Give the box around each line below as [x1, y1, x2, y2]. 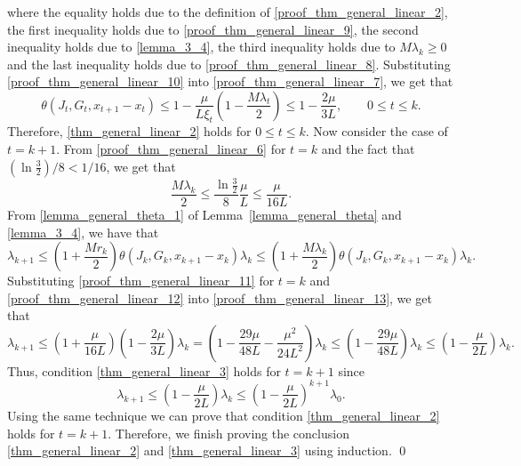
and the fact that [321, 139, 415, 157]
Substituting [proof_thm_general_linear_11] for [7, 271, 275, 290]
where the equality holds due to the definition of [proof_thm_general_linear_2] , [7, 3, 448, 20]
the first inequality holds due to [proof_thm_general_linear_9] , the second [7, 20, 419, 38]
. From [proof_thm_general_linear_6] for [56, 139, 286, 157]
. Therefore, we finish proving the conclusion [108, 423, 349, 442]
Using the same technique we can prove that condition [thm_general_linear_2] [7, 406, 440, 424]
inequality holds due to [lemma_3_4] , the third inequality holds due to [7, 37, 396, 56]
